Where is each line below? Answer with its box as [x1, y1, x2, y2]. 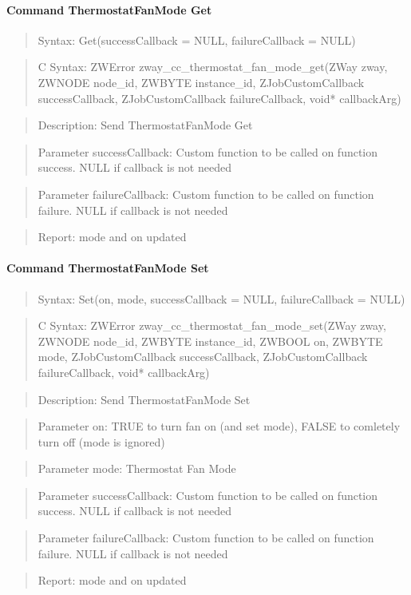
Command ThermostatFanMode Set [6, 260, 209, 276]
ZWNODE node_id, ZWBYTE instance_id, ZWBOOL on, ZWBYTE [38, 332, 383, 349]
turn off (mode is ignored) [38, 433, 165, 450]
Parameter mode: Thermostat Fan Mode [38, 460, 236, 477]
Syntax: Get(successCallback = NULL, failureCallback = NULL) [38, 31, 356, 48]
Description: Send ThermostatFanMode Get [38, 117, 253, 133]
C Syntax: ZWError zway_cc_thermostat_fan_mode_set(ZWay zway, [38, 317, 386, 334]
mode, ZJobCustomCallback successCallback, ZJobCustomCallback [38, 348, 368, 365]
